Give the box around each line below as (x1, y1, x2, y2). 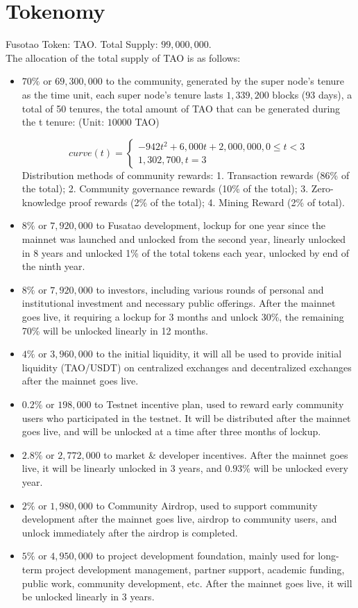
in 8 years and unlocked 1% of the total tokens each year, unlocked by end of (22, 245, 349, 260)
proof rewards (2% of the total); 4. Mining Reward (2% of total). (69, 194, 345, 209)
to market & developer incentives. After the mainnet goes (103, 447, 348, 462)
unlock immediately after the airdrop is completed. (22, 525, 238, 539)
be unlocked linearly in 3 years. (22, 589, 155, 604)
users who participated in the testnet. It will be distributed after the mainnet (22, 410, 351, 425)
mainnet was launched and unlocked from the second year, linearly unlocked (22, 232, 346, 246)
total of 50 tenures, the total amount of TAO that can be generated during (22, 101, 341, 115)
